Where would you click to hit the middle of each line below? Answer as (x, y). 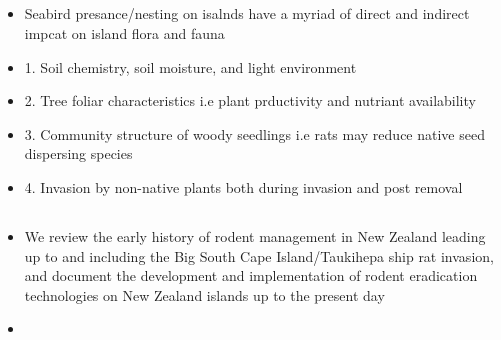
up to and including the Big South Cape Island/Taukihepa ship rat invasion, (259, 255)
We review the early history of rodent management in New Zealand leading (255, 235)
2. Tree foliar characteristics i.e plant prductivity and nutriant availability (250, 100)
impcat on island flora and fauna (124, 32)
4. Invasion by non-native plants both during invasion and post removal (243, 186)
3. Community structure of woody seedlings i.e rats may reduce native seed (254, 133)
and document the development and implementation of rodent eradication (251, 275)
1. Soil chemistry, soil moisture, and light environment (190, 66)
